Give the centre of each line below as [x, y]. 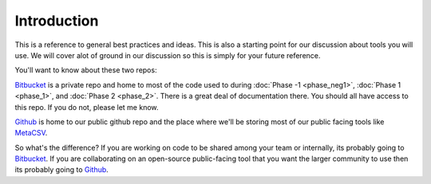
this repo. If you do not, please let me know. [87, 107]
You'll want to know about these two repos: [86, 70]
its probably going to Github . [62, 170]
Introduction [57, 21]
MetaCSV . [31, 133]
